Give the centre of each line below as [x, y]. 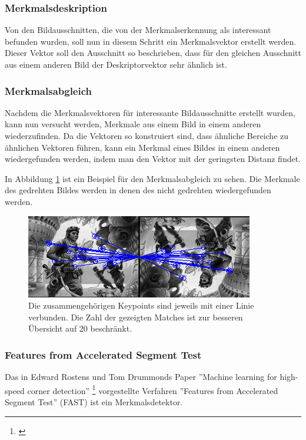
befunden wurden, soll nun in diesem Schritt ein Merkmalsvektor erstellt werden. [151, 41]
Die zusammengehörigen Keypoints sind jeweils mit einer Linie [141, 305]
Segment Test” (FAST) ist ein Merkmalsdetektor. [94, 402]
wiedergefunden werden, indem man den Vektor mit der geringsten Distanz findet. [153, 159]
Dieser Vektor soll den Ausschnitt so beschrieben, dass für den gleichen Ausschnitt [153, 53]
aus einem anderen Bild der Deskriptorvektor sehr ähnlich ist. [116, 64]
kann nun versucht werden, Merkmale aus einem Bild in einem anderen [133, 124]
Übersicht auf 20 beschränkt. [80, 328]
